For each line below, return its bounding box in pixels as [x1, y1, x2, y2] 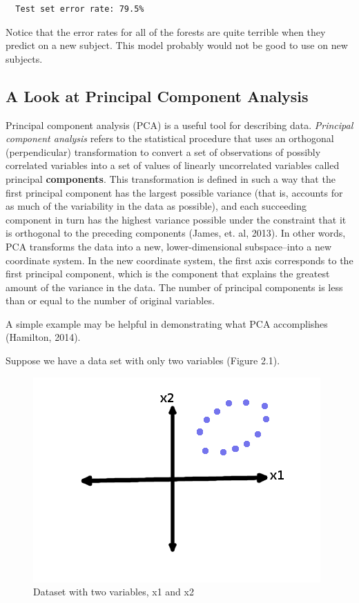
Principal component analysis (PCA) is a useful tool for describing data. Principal [6, 117, 353, 132]
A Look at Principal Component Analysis [6, 85, 309, 106]
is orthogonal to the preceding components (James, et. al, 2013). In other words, [6, 226, 346, 240]
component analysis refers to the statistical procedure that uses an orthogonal [6, 131, 334, 146]
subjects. [6, 51, 43, 66]
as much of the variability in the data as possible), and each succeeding [6, 199, 307, 213]
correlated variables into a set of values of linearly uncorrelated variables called [6, 158, 340, 172]
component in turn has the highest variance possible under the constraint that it [6, 212, 347, 226]
